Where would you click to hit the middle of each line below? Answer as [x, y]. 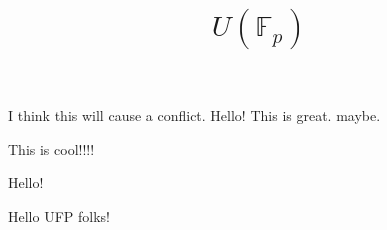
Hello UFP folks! [59, 215]
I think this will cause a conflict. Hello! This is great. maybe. [194, 115]
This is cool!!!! [51, 148]
